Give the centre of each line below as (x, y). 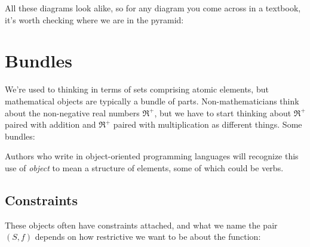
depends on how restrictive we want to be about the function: (148, 237)
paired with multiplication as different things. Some (208, 124)
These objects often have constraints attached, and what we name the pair (141, 225)
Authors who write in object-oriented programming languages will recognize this (152, 156)
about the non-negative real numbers (72, 112)
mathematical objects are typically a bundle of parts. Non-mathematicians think (152, 101)
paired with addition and (50, 124)
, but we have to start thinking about (223, 112)
